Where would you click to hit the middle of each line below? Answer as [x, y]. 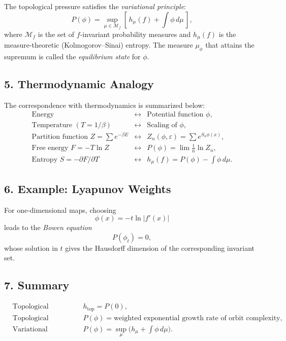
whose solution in [31, 248]
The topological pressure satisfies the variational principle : [95, 6]
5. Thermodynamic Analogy [79, 84]
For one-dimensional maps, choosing [60, 210]
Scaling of [162, 125]
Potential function [175, 115]
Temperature [52, 125]
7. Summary [37, 285]
